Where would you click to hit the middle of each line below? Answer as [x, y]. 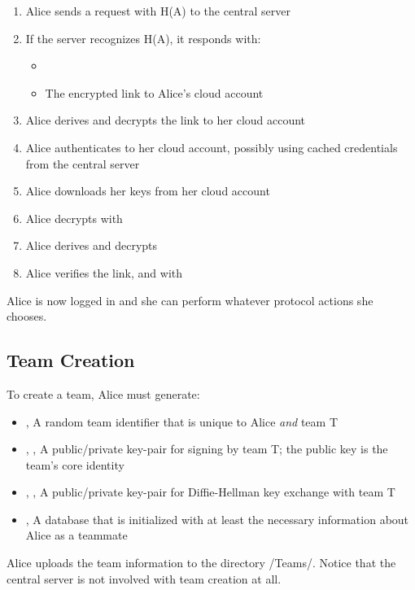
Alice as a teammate [76, 535]
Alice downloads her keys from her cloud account [148, 191]
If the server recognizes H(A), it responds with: [143, 38]
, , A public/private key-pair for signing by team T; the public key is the [207, 449]
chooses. [27, 316]
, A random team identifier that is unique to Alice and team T [182, 421]
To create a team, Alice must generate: [103, 393]
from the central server [83, 163]
